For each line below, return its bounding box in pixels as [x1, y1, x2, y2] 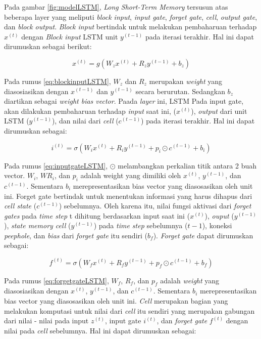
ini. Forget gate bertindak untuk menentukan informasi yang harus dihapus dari [4, 190, 252, 201]
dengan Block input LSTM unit [21, 31, 118, 41]
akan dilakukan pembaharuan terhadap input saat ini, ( [4, 105, 176, 116]
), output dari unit [191, 105, 247, 116]
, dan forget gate [156, 315, 207, 326]
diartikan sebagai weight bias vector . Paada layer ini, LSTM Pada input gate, [4, 96, 244, 106]
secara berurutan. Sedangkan [135, 86, 225, 96]
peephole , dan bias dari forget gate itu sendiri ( [4, 230, 148, 240]
